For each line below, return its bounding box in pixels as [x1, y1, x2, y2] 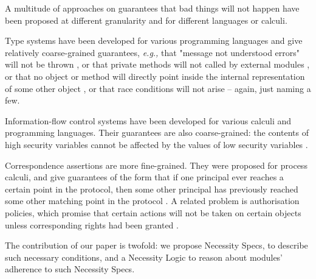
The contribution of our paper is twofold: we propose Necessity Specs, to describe [5, 239, 308, 252]
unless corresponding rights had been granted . [5, 218, 179, 231]
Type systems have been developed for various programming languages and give [5, 34, 303, 47]
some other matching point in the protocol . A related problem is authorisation [5, 194, 300, 207]
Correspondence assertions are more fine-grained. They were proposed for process [5, 158, 307, 171]
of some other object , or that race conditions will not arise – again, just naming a [5, 82, 311, 94]
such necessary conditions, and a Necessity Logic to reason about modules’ [5, 250, 283, 263]
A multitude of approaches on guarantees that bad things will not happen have [5, 2, 300, 14]
